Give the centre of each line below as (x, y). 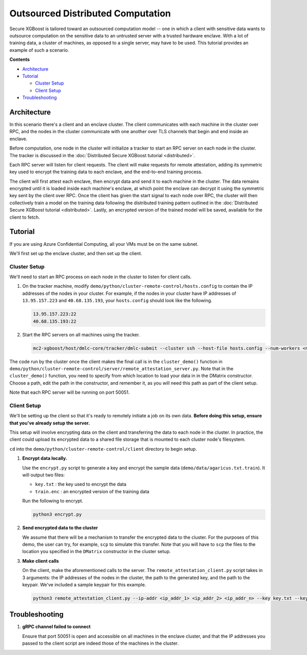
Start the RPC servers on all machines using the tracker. (81, 334)
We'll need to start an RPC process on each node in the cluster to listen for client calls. (101, 277)
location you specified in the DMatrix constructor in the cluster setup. (96, 552)
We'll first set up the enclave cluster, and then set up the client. (76, 253)
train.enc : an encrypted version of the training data (92, 491)
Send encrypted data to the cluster (60, 528)
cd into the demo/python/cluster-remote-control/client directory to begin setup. (103, 449)
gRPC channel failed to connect (57, 627)
